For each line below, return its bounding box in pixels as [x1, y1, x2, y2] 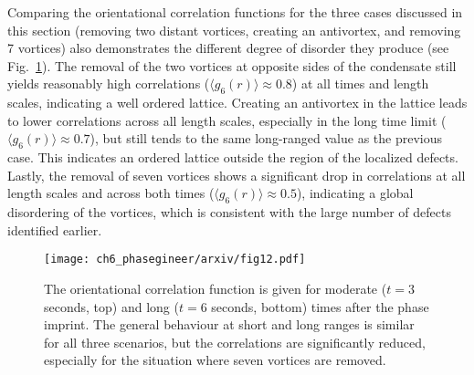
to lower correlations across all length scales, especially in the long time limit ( [7, 110, 447, 130]
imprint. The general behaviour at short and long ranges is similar [44, 315, 415, 334]
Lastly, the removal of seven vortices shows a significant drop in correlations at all [7, 165, 466, 184]
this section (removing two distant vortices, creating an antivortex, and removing [7, 20, 461, 39]
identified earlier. [7, 220, 102, 239]
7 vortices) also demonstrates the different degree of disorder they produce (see [7, 38, 449, 57]
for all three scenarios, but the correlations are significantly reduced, [44, 332, 426, 351]
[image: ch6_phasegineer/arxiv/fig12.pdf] [44, 253, 306, 266]
